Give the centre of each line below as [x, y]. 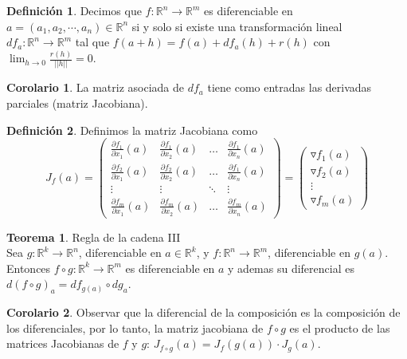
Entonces [29, 268]
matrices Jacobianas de [63, 343]
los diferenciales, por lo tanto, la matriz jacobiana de [135, 327]
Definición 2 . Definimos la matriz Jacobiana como [132, 130]
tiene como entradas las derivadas [290, 87]
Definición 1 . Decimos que [74, 10]
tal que [92, 42]
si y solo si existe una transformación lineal [237, 26]
